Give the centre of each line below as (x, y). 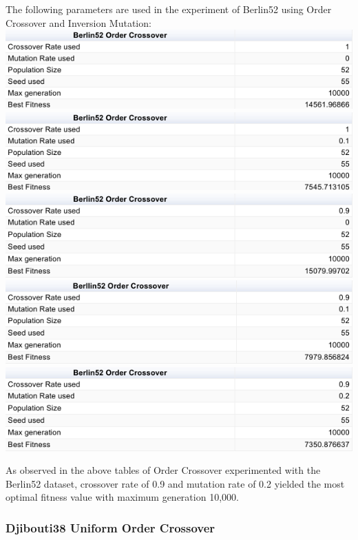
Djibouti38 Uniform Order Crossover (110, 527)
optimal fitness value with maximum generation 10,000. (122, 497)
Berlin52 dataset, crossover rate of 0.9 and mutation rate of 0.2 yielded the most (175, 483)
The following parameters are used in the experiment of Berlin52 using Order (169, 9)
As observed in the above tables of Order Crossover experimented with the (163, 470)
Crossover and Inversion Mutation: (78, 22)
